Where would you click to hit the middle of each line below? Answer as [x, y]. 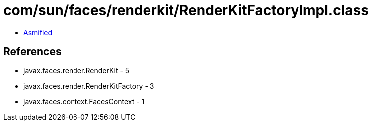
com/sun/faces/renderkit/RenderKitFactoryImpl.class [186, 10]
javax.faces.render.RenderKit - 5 [76, 70]
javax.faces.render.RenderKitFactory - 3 [89, 86]
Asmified [38, 32]
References [33, 52]
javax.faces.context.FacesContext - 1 [84, 101]
